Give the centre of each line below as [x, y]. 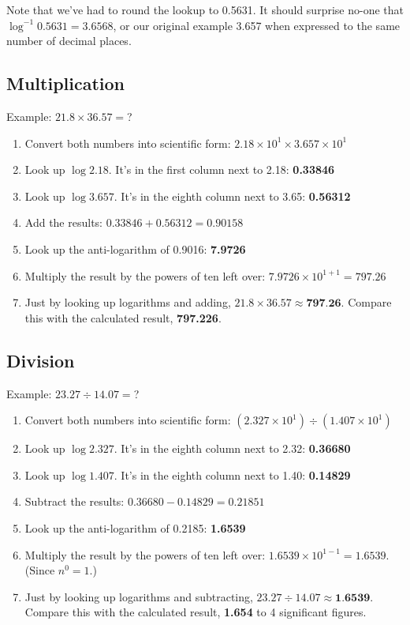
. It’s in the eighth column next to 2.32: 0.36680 [232, 448]
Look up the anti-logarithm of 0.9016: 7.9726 [135, 248]
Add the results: [63, 222]
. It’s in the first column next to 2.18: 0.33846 [222, 169]
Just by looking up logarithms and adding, [128, 302]
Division [41, 360]
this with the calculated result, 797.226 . [123, 317]
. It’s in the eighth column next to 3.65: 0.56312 [232, 196]
